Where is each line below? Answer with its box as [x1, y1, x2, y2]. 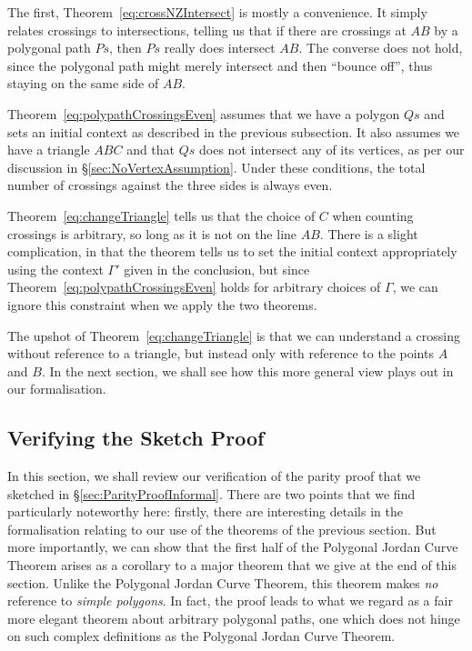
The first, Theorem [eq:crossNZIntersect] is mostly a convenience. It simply [7, 3, 427, 21]
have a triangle [7, 140, 90, 159]
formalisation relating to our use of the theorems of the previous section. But [7, 519, 437, 538]
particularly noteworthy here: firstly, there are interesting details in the [7, 502, 403, 521]
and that [126, 140, 176, 159]
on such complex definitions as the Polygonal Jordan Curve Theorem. [7, 626, 396, 646]
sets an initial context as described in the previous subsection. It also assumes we [7, 122, 460, 141]
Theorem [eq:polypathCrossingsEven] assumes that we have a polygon [7, 104, 400, 123]
